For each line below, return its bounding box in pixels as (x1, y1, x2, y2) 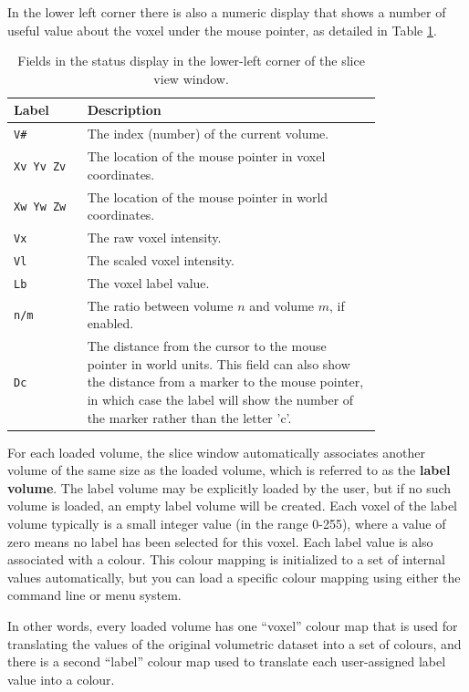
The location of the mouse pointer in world (87, 187, 328, 206)
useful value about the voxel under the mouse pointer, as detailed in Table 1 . (7, 20, 437, 39)
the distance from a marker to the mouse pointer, (87, 372, 364, 391)
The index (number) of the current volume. (87, 124, 329, 143)
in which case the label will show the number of (87, 389, 354, 408)
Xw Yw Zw (14, 201, 67, 214)
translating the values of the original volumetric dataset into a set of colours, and (7, 634, 462, 653)
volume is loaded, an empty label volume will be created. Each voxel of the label (7, 496, 458, 515)
